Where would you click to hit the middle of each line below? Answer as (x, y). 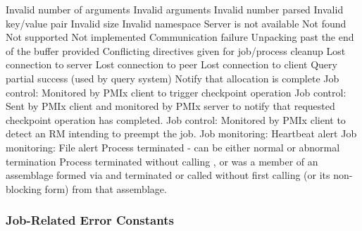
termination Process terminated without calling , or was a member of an (162, 161)
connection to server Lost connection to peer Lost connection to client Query (171, 64)
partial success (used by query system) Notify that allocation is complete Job (173, 78)
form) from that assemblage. (106, 188)
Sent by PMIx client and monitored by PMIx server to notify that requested (170, 106)
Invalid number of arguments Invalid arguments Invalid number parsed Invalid (175, 9)
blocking (24, 188)
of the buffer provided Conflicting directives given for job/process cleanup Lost (176, 50)
